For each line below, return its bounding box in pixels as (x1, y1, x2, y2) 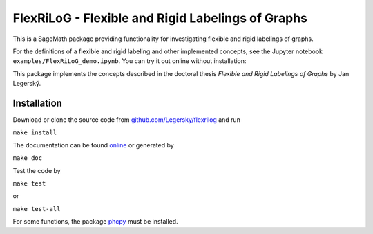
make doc (12, 154, 43, 162)
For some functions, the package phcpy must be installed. (12, 217, 179, 226)
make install (12, 129, 57, 136)
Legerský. (12, 80, 41, 88)
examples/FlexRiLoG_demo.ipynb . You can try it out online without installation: (12, 57, 247, 65)
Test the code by (12, 166, 61, 174)
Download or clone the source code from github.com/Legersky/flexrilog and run (12, 116, 241, 124)
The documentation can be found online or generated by (12, 141, 174, 149)
